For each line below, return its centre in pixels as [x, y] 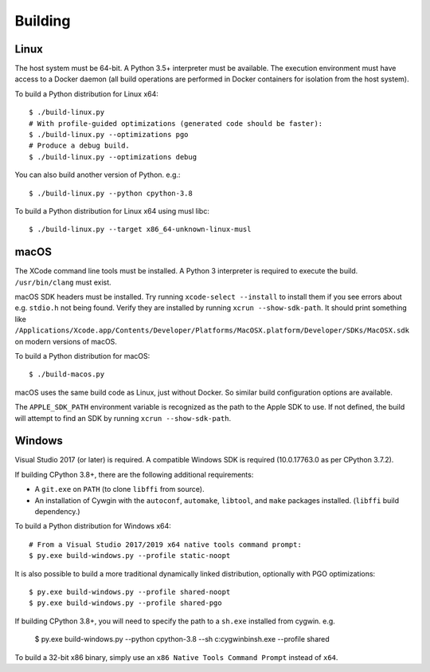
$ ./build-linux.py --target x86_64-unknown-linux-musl [140, 230]
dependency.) [57, 512]
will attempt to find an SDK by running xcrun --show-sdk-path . [123, 418]
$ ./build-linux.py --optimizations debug [113, 157]
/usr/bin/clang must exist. [63, 282]
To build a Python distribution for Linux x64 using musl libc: [112, 210]
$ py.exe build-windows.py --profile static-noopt [130, 556]
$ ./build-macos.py [67, 374]
